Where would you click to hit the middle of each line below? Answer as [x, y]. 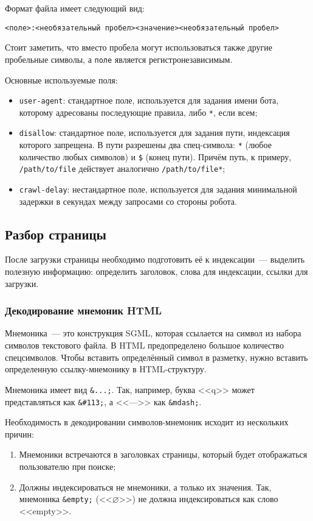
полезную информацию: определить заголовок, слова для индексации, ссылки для [156, 271]
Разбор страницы [56, 234]
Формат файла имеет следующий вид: [75, 8]
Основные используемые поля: [61, 80]
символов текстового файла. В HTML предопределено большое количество [144, 345]
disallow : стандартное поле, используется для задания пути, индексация [154, 133]
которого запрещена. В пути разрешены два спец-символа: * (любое [145, 145]
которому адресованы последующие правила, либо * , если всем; [138, 112]
